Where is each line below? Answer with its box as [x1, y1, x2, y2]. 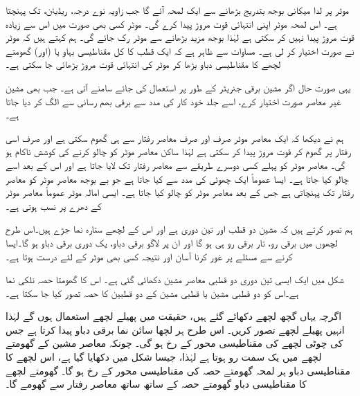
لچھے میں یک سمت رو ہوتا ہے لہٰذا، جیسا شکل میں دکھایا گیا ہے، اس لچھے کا [6, 350, 322, 364]
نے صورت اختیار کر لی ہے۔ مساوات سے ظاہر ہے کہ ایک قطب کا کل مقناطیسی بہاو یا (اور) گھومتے [6, 43, 354, 57]
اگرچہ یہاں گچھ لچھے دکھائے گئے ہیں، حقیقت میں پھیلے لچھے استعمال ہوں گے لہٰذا [6, 309, 342, 323]
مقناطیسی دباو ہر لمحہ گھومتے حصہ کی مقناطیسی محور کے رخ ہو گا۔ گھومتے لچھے [6, 363, 350, 377]
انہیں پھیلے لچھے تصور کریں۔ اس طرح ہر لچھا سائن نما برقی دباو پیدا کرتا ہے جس [6, 322, 345, 336]
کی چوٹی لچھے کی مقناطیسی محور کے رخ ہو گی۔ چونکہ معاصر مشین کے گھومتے [6, 336, 343, 350]
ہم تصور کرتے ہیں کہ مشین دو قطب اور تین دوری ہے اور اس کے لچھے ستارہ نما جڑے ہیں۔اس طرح [6, 222, 353, 236]
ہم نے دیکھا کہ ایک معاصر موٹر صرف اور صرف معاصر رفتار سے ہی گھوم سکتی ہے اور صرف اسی [6, 130, 344, 145]
